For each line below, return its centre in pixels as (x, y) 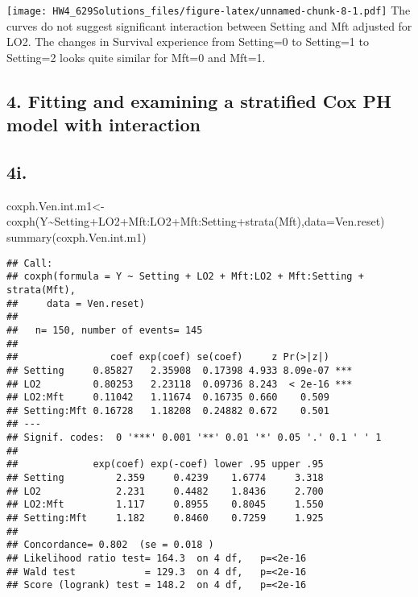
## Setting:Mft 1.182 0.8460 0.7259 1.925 (165, 518)
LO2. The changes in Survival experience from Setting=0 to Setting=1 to (188, 41)
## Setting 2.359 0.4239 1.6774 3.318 (165, 478)
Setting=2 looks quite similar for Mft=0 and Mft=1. (136, 57)
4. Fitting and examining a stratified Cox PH (199, 100)
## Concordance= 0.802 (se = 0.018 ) (110, 545)
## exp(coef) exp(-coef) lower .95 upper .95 (165, 464)
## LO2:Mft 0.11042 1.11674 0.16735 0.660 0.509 (168, 398)
